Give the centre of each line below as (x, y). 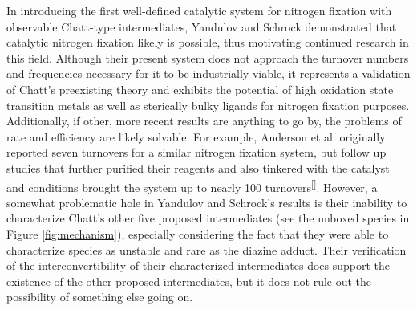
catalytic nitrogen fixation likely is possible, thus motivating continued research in (208, 42)
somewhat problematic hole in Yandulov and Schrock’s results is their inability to (207, 202)
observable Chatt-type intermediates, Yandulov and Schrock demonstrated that (202, 26)
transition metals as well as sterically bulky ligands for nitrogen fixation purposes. (208, 105)
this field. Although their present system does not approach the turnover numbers (208, 57)
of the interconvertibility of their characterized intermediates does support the (198, 265)
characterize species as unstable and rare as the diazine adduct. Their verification (206, 249)
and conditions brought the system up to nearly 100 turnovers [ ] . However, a (192, 186)
